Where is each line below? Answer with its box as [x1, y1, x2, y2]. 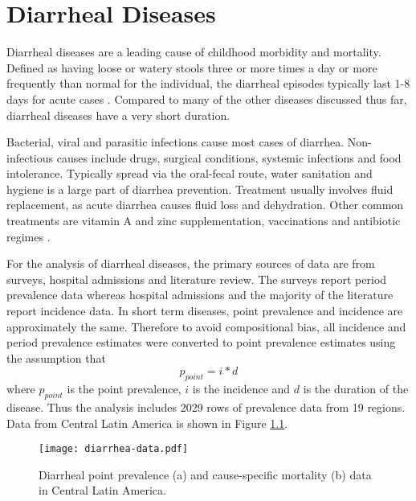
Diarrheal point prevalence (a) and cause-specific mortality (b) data [39, 466, 372, 483]
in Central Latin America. [39, 482, 166, 499]
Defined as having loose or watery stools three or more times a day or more [6, 59, 377, 76]
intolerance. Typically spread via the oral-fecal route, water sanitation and [6, 165, 373, 182]
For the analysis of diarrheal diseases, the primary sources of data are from [6, 255, 375, 272]
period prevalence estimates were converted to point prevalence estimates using [6, 334, 396, 351]
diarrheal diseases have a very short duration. [6, 106, 230, 123]
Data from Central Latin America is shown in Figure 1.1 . [6, 414, 288, 431]
